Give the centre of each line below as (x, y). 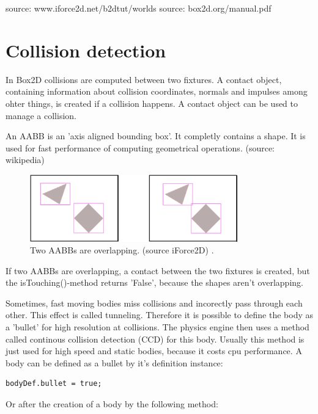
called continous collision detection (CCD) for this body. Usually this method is (155, 339)
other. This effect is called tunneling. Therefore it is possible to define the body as (160, 315)
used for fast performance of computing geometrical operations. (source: (140, 147)
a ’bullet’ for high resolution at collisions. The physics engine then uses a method (157, 327)
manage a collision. (41, 115)
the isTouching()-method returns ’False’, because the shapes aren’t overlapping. (154, 282)
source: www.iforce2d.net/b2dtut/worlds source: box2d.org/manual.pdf (139, 8)
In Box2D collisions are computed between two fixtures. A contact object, (144, 79)
